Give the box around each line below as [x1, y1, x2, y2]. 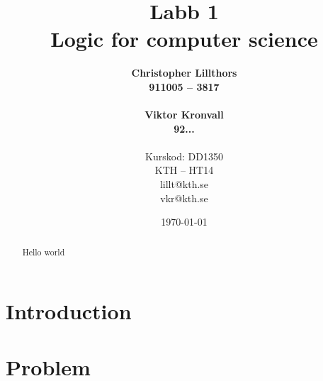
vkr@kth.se [160, 190, 208, 205]
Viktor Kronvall [144, 107, 224, 122]
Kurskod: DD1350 [145, 148, 223, 163]
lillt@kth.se [159, 177, 209, 192]
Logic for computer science [50, 24, 318, 53]
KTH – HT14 [154, 162, 214, 177]
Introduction [6, 297, 132, 326]
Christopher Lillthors [131, 65, 237, 80]
